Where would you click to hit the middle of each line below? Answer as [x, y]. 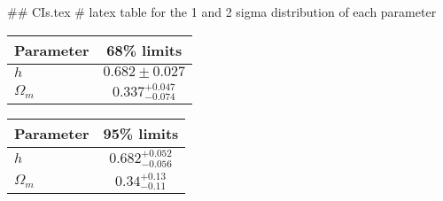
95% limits [141, 134]
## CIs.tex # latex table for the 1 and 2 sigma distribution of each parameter [222, 12]
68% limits [144, 50]
